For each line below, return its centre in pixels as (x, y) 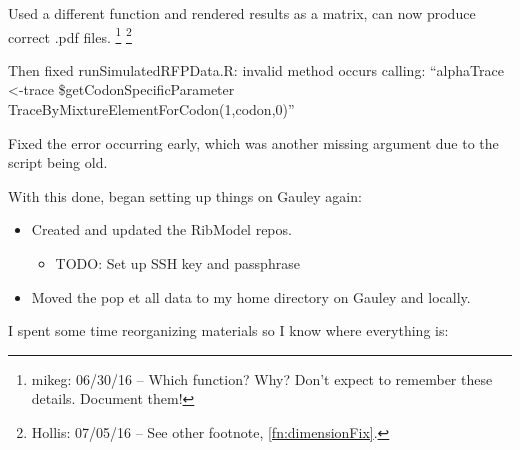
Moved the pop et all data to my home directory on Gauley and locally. (251, 296)
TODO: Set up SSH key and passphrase (177, 263)
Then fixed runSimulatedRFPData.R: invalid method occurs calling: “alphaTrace (256, 69)
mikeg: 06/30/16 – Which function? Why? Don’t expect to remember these (262, 378)
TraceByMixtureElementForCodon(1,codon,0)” (151, 109)
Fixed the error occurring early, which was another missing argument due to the (253, 142)
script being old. (58, 162)
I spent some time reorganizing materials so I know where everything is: (228, 330)
